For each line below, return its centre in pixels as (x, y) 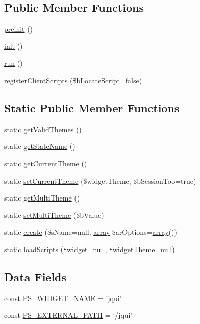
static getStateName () (40, 146)
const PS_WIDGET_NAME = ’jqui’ (63, 298)
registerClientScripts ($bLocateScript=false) (73, 80)
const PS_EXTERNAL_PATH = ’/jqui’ (68, 315)
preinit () (19, 29)
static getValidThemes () (43, 129)
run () (14, 63)
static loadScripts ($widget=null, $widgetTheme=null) (90, 249)
